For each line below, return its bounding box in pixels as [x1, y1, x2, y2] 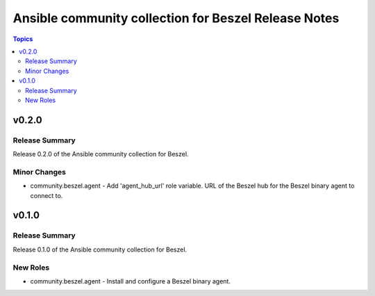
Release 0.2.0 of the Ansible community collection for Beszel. [12, 150, 189, 158]
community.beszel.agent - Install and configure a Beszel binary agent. [30, 277, 231, 285]
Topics [12, 35, 33, 43]
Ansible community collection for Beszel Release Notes [12, 10, 340, 26]
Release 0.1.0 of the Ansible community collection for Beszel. [12, 245, 187, 254]
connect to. [30, 191, 63, 199]
